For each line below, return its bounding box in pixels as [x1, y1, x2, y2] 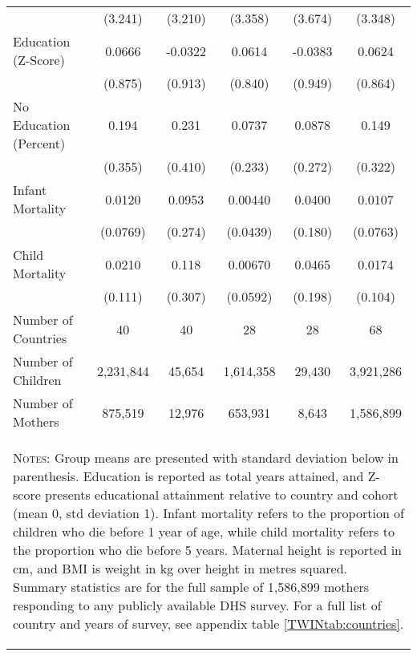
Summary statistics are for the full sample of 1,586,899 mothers [13, 577, 370, 596]
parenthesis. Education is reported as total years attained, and [13, 467, 364, 485]
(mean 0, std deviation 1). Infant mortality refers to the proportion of [13, 504, 405, 522]
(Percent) [13, 134, 66, 152]
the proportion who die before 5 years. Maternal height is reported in [13, 541, 402, 559]
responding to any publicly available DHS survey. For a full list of [13, 596, 382, 614]
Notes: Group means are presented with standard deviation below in [13, 448, 399, 467]
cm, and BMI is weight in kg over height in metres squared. [13, 559, 348, 577]
